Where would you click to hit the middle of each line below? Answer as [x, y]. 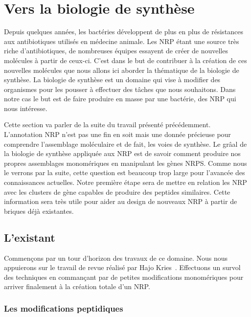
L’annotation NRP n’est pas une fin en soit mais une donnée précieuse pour [117, 134]
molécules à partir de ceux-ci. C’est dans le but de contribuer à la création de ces [125, 60]
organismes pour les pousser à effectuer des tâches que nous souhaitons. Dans [120, 89]
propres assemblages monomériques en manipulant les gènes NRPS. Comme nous [125, 163]
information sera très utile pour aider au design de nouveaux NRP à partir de [121, 201]
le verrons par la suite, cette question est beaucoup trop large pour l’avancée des [125, 172]
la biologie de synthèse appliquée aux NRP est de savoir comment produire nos [122, 153]
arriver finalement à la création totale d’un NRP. [77, 286]
